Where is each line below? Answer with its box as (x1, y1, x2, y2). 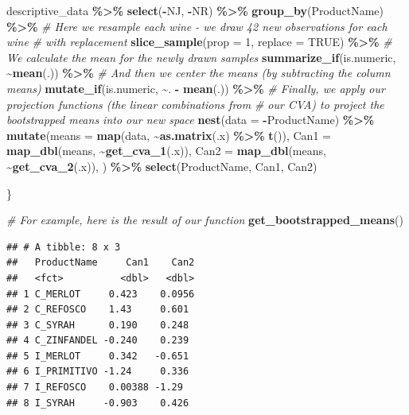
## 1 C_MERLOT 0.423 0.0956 (6, 288, 195, 300)
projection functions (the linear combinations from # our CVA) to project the (6, 95, 384, 112)
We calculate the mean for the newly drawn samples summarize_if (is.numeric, (6, 48, 396, 65)
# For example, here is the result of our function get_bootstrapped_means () (6, 211, 403, 228)
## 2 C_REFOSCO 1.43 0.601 (6, 304, 189, 316)
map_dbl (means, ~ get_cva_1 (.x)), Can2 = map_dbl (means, (6, 142, 326, 159)
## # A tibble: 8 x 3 (6, 241, 121, 253)
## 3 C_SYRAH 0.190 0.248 (6, 319, 189, 331)
